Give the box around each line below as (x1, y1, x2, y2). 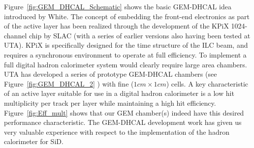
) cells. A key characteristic (166, 78, 249, 89)
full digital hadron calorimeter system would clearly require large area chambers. (4, 59, 247, 69)
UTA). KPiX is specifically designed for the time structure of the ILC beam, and (4, 40, 248, 50)
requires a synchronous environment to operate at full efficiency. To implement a (4, 49, 247, 59)
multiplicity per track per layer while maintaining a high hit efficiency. (4, 97, 216, 108)
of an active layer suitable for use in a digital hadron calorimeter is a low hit (4, 88, 234, 98)
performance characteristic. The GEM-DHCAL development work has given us (4, 117, 242, 127)
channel (4, 30, 27, 40)
